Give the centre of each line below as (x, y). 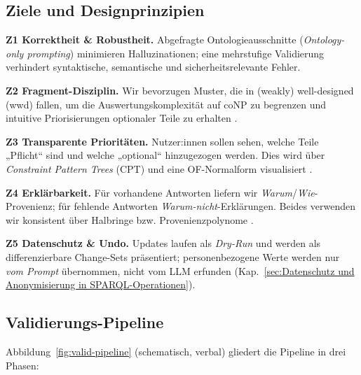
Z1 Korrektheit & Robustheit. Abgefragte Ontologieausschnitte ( (155, 40)
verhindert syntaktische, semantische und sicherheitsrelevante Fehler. (153, 67)
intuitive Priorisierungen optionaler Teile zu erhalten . (122, 118)
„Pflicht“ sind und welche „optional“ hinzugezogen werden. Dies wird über (165, 155)
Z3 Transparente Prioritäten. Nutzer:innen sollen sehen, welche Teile (162, 141)
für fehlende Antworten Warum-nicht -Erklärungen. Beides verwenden (207, 206)
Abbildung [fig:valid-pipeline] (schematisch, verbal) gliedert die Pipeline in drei (176, 351)
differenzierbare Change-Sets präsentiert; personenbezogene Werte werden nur (173, 256)
